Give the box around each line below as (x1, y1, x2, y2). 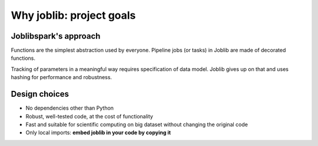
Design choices (11, 89, 69, 99)
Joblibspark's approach (11, 31, 101, 41)
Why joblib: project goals (11, 9, 136, 22)
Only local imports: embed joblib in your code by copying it (25, 129, 171, 136)
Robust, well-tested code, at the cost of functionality (25, 113, 153, 120)
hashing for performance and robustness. (11, 74, 112, 81)
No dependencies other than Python (25, 104, 114, 111)
